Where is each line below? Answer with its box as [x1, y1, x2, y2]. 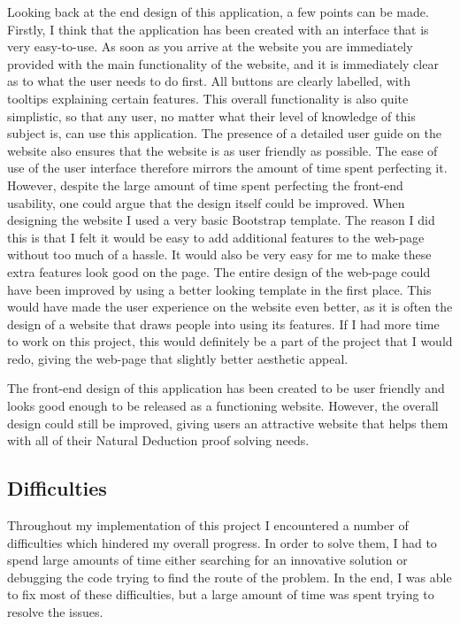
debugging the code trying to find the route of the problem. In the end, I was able [7, 567, 452, 586]
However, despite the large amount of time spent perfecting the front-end [7, 175, 403, 194]
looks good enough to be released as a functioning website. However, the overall [7, 397, 439, 415]
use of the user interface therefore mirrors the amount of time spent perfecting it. [7, 158, 448, 177]
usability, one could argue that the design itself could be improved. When [7, 193, 405, 212]
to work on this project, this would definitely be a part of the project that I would [7, 332, 453, 351]
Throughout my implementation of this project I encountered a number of [7, 516, 409, 535]
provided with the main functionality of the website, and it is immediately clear [7, 54, 439, 73]
